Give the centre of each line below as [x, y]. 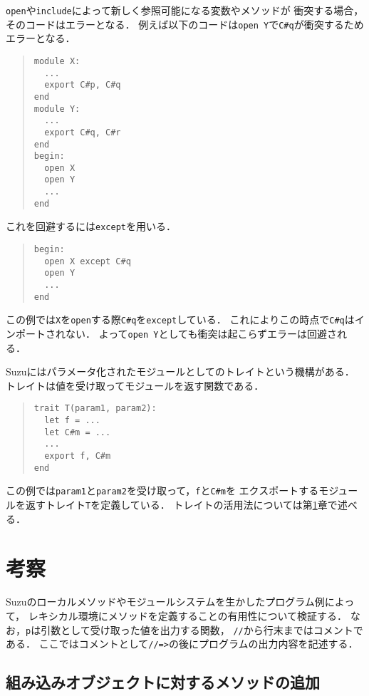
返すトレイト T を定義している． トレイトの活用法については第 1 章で [181, 505]
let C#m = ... [78, 432]
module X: [57, 61]
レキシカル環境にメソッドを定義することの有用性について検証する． [188, 616]
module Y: [57, 109]
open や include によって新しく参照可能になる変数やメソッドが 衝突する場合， [185, 10]
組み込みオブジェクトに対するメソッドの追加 [163, 682]
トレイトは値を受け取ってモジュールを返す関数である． [135, 385]
